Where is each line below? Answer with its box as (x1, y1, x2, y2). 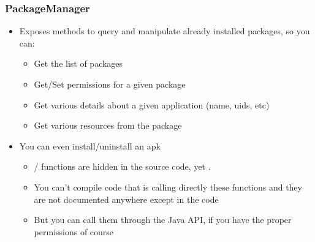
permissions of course (34, 225, 114, 238)
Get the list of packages (34, 57, 123, 70)
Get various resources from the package (34, 119, 182, 132)
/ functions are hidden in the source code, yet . (34, 160, 211, 173)
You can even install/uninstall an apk (19, 139, 161, 152)
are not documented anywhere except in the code (34, 192, 219, 205)
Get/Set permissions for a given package (34, 78, 186, 90)
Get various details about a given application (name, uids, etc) (34, 98, 270, 111)
